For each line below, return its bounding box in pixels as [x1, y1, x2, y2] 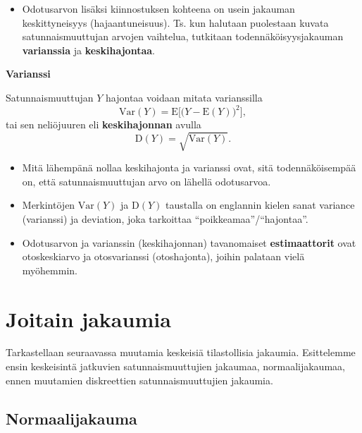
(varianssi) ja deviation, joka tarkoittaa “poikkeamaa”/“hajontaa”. [22, 211, 308, 226]
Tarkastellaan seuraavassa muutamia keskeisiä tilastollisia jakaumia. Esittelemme [6, 345, 356, 360]
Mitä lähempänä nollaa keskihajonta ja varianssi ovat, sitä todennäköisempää [22, 160, 356, 175]
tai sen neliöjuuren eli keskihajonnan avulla [6, 117, 201, 132]
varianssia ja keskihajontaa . [22, 42, 155, 57]
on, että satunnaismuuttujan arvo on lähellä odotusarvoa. [22, 173, 271, 188]
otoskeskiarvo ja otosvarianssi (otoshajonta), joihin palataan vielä [22, 249, 305, 264]
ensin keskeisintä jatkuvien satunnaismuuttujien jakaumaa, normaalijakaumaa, [6, 359, 345, 374]
